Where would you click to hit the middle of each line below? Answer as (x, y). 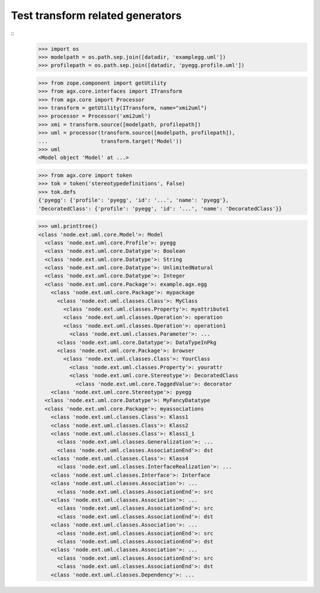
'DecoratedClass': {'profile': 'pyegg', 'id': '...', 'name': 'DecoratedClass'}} (160, 208)
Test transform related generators (96, 15)
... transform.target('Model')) (110, 141)
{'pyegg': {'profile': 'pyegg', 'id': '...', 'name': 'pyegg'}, (134, 200)
